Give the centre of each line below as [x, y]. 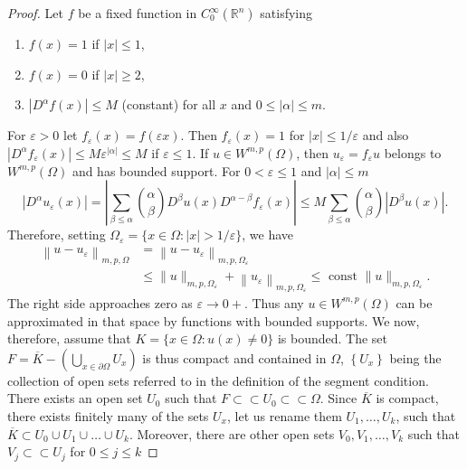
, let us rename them [285, 415]
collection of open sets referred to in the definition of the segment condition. [218, 380]
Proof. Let [35, 13]
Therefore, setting [57, 234]
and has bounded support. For [156, 170]
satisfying [286, 13]
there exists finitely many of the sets [108, 415]
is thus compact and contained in [234, 357]
